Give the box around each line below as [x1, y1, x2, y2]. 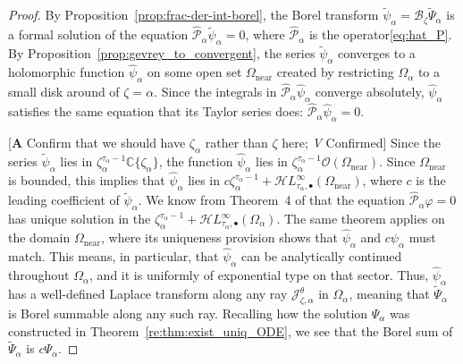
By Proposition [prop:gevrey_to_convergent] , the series [8, 44, 316, 63]
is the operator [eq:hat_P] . [308, 25, 452, 44]
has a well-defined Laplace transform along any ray [8, 284, 288, 303]
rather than [205, 133, 268, 152]
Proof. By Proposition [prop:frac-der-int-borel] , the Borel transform [8, 5, 379, 24]
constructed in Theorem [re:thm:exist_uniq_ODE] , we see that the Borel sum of [8, 321, 453, 340]
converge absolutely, [315, 82, 425, 101]
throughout [8, 266, 70, 284]
